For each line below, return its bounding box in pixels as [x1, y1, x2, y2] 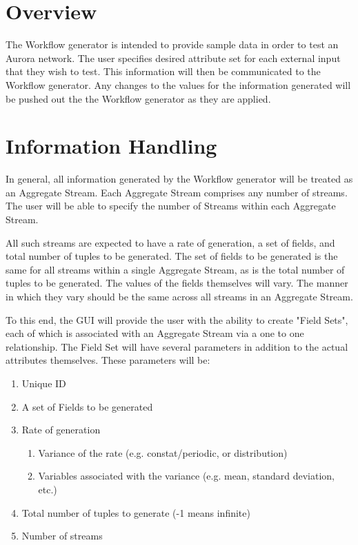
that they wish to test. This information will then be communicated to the [6, 64, 321, 79]
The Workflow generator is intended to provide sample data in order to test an [6, 37, 339, 52]
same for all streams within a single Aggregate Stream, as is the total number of [6, 262, 345, 276]
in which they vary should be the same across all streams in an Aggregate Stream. [6, 289, 353, 303]
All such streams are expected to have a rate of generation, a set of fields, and [6, 235, 335, 249]
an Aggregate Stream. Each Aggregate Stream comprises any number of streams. [6, 185, 348, 199]
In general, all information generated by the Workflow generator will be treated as [6, 172, 353, 186]
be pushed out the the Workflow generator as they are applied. [6, 91, 271, 105]
